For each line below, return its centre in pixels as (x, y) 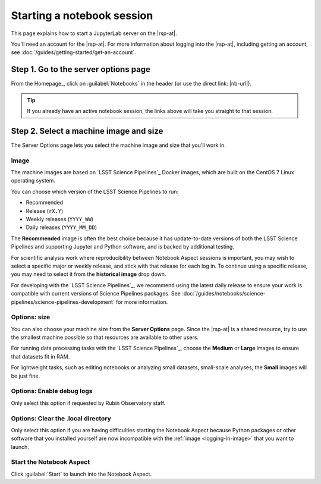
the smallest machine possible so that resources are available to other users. (105, 337)
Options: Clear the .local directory (61, 418)
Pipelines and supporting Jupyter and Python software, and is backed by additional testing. (123, 247)
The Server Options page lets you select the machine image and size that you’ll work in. (118, 145)
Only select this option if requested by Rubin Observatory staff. (88, 403)
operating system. (33, 181)
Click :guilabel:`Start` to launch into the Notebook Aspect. (81, 474)
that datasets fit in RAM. (40, 356)
